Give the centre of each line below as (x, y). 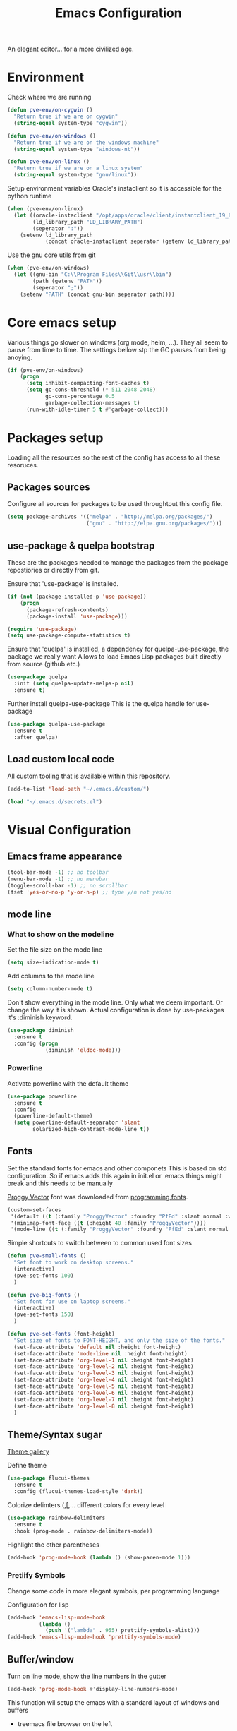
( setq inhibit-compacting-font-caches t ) (88, 383)
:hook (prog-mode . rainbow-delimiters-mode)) (83, 1531)
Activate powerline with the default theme (68, 1083)
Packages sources (49, 487)
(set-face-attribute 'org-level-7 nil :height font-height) (104, 1399)
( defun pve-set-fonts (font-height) (61, 1334)
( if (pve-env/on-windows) (45, 370)
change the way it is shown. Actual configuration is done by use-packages (116, 1010)
